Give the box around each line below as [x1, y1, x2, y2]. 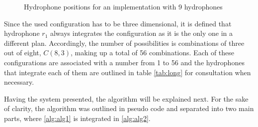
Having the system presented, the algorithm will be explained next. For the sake [4, 93, 249, 104]
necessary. [4, 77, 34, 87]
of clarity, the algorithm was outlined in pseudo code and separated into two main [4, 103, 254, 114]
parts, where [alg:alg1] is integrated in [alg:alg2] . [4, 113, 151, 123]
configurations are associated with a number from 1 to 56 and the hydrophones [4, 57, 245, 67]
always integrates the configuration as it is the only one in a [50, 28, 233, 38]
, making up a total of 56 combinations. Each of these [71, 47, 235, 58]
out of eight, [4, 47, 41, 58]
